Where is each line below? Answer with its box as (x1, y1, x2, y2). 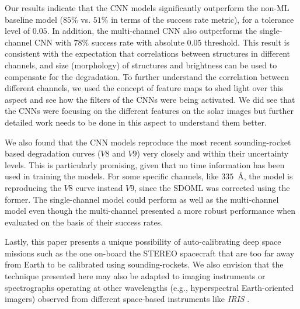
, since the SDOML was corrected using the (134, 181, 290, 193)
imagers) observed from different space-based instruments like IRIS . (5, 293, 250, 305)
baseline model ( (5, 13, 64, 25)
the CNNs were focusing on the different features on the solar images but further (5, 105, 294, 117)
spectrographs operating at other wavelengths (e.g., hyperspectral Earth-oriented (5, 281, 294, 293)
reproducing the (5, 181, 61, 193)
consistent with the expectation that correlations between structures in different (5, 47, 291, 60)
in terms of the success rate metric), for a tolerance (111, 13, 294, 25)
